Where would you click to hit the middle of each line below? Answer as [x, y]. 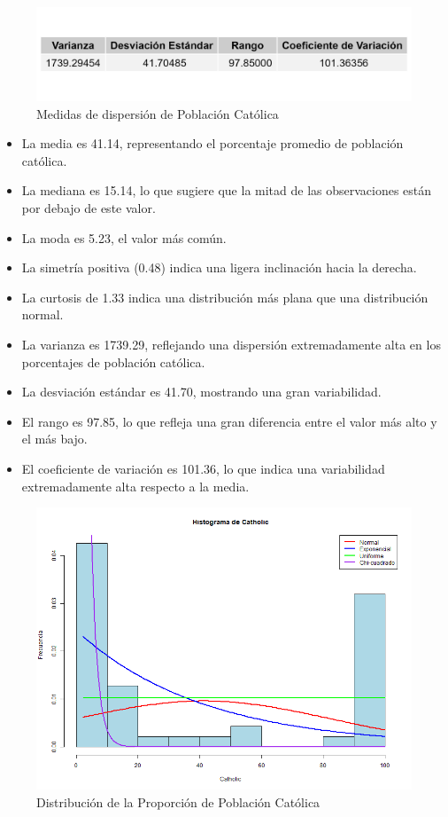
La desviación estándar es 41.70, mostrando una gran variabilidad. [201, 392]
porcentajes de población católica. [113, 361]
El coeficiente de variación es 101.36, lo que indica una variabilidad [203, 468]
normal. [42, 314]
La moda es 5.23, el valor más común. [124, 237]
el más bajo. [54, 439]
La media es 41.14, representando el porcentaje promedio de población [212, 143]
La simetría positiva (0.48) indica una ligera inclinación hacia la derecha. [219, 267]
